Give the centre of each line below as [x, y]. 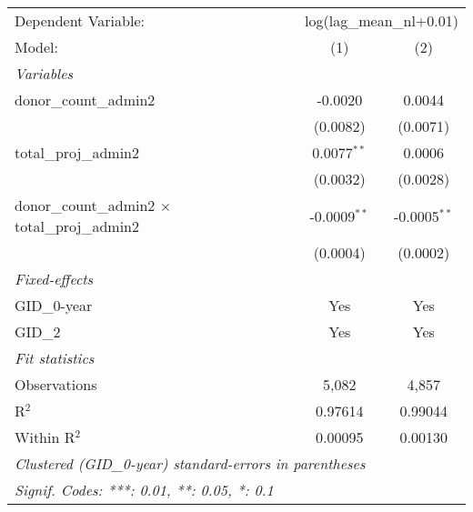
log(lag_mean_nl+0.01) [382, 20]
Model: [37, 47]
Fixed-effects [54, 279]
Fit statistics [55, 358]
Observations [56, 384]
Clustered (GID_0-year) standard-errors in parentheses [190, 463]
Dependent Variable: [80, 20]
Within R [45, 437]
